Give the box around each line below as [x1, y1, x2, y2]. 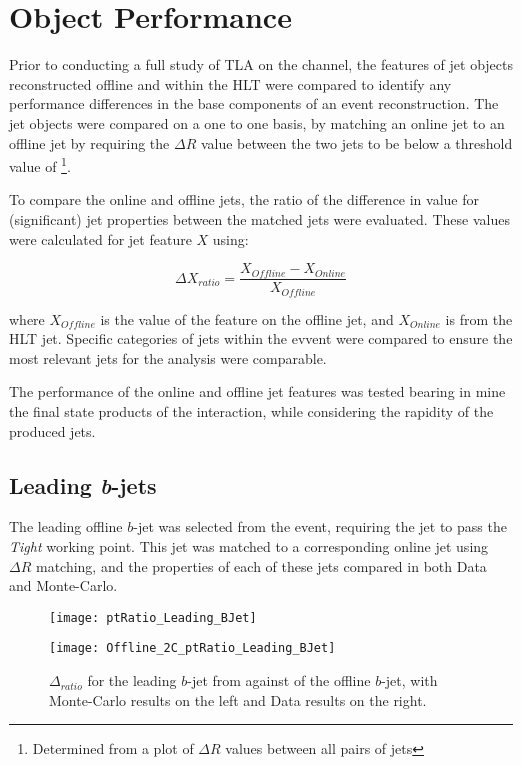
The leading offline [9, 516, 123, 537]
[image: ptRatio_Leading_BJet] [49, 610, 257, 625]
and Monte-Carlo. [9, 575, 118, 596]
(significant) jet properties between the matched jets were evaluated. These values [9, 208, 510, 229]
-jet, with [381, 670, 438, 691]
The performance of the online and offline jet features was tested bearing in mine [9, 381, 506, 402]
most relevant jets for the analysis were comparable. [9, 347, 327, 368]
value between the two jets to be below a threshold [200, 132, 513, 153]
